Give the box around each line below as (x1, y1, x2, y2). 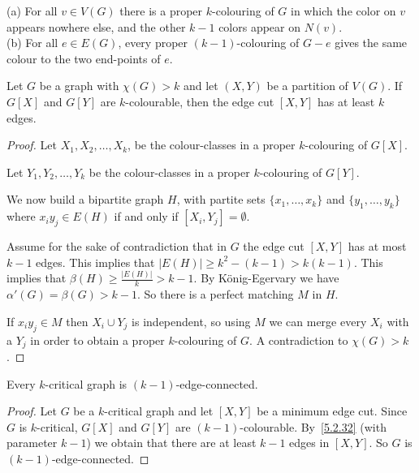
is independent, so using (132, 312, 251, 329)
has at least (317, 92, 375, 110)
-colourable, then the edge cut (125, 92, 274, 110)
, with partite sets (176, 191, 266, 208)
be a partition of (266, 77, 348, 94)
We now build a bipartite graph (6, 191, 164, 208)
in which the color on (291, 2, 396, 19)
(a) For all (6, 2, 58, 19)
